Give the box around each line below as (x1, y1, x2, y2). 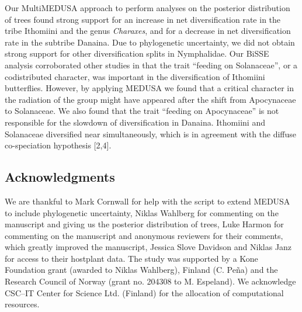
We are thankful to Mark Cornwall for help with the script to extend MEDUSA (5, 195, 290, 207)
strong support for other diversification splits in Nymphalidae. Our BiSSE (5, 47, 269, 60)
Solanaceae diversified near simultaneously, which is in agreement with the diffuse (5, 127, 297, 140)
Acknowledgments (5, 168, 115, 186)
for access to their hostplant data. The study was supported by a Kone (5, 252, 258, 264)
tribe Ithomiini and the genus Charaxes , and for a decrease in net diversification (5, 25, 291, 37)
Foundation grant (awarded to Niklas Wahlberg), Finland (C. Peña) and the (5, 264, 278, 276)
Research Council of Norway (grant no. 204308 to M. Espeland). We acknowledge (5, 275, 296, 287)
